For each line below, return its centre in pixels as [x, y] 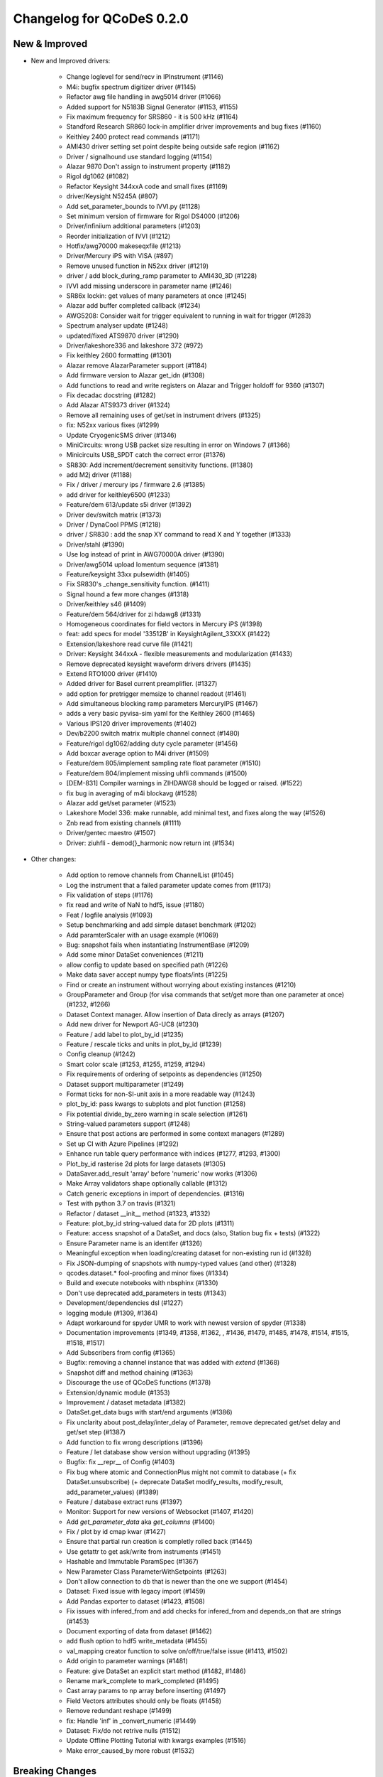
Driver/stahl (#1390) [95, 544]
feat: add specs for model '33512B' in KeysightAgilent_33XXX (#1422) [168, 634]
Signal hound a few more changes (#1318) [128, 594]
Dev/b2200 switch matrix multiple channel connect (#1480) [153, 734]
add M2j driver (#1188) [99, 475]
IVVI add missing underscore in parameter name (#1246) [149, 286]
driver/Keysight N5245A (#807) [112, 196]
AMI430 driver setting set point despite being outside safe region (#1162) [173, 146]
